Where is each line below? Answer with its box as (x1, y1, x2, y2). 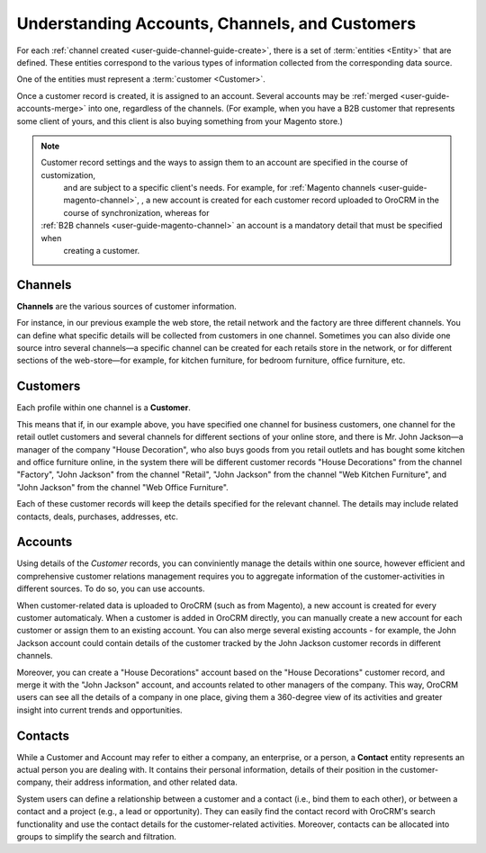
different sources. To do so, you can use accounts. (16, 583, 205, 594)
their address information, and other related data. (55, 777, 238, 787)
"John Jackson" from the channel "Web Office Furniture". (16, 481, 229, 492)
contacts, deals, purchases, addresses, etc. (16, 511, 179, 522)
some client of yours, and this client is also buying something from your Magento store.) (16, 115, 344, 126)
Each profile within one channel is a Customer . (16, 402, 191, 413)
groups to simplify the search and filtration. (16, 831, 177, 841)
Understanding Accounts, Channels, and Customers (16, 13, 417, 33)
